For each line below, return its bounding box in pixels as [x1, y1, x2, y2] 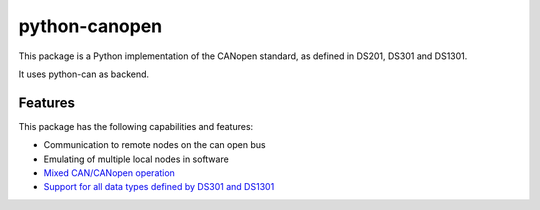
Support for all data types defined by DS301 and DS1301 [43, 181, 275, 193]
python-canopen [18, 15, 163, 37]
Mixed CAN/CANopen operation [43, 167, 175, 179]
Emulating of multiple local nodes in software [43, 153, 229, 165]
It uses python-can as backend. [18, 68, 150, 80]
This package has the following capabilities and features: [18, 120, 254, 132]
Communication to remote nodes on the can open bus [43, 139, 266, 151]
